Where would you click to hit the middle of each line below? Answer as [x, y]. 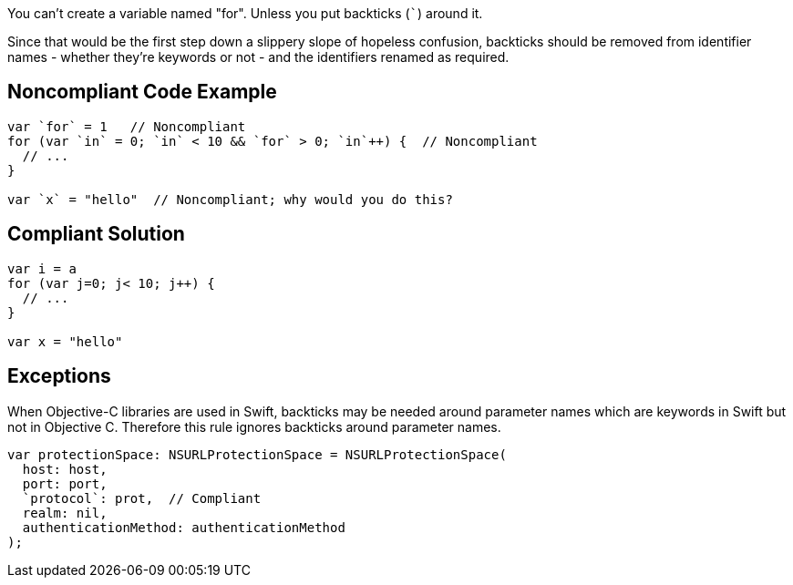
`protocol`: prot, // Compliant [142, 498]
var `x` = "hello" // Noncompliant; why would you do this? [230, 199]
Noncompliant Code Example [142, 92]
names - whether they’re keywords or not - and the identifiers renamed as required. [258, 57]
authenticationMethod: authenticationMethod [184, 527]
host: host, [65, 469]
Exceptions [59, 376]
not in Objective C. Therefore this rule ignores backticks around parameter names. [254, 426]
